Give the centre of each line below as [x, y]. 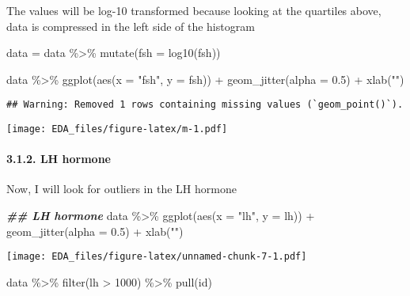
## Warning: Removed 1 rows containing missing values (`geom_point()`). [205, 105]
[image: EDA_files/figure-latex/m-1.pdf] [117, 129]
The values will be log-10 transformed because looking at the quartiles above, [194, 10]
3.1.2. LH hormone [59, 159]
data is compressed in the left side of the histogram [131, 26]
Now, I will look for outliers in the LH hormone [121, 189]
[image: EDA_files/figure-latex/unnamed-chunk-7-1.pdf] [157, 257]
